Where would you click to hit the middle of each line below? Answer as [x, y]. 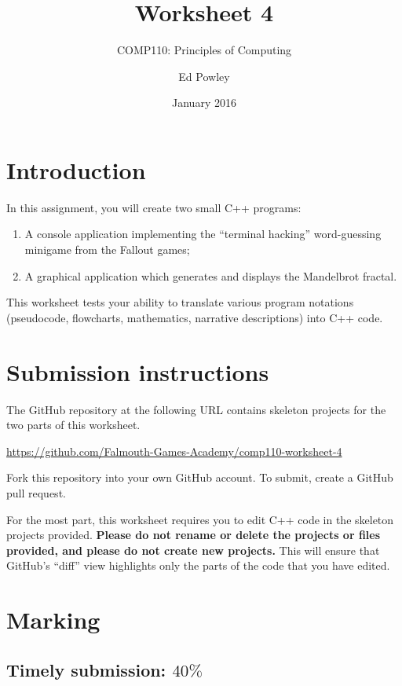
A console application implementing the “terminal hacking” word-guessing [203, 234]
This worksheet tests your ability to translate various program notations [180, 302]
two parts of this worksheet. [73, 425]
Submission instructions [138, 371]
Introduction [76, 169]
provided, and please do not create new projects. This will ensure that [193, 550]
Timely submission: [86, 669]
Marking [53, 620]
